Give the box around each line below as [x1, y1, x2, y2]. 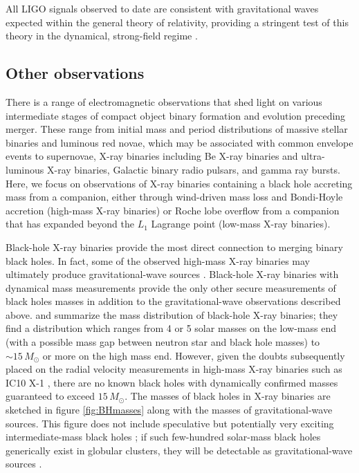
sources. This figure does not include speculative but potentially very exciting [6, 416, 334, 430]
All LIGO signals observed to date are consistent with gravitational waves [6, 1, 319, 15]
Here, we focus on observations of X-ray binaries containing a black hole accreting [6, 176, 353, 190]
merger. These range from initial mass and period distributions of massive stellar [6, 122, 348, 136]
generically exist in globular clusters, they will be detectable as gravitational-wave [6, 443, 353, 457]
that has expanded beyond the [6, 216, 134, 231]
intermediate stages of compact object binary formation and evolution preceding [6, 108, 346, 122]
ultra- [301, 149, 325, 163]
